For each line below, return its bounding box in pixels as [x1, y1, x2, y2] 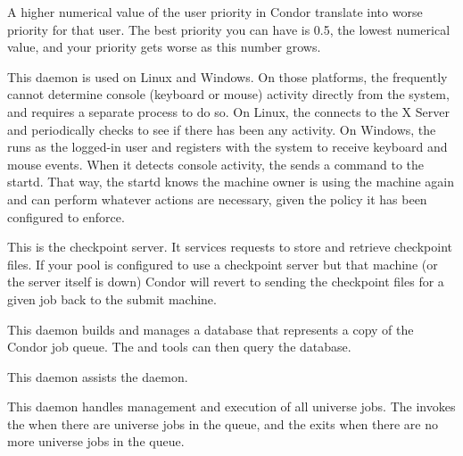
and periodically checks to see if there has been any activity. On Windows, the [7, 120, 436, 138]
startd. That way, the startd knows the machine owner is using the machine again [7, 172, 454, 191]
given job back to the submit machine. [7, 289, 217, 308]
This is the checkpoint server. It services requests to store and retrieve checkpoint [7, 237, 452, 256]
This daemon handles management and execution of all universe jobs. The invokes [7, 397, 456, 416]
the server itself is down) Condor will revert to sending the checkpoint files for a [7, 272, 444, 291]
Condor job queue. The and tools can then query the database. [7, 337, 351, 356]
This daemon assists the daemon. [7, 367, 188, 386]
